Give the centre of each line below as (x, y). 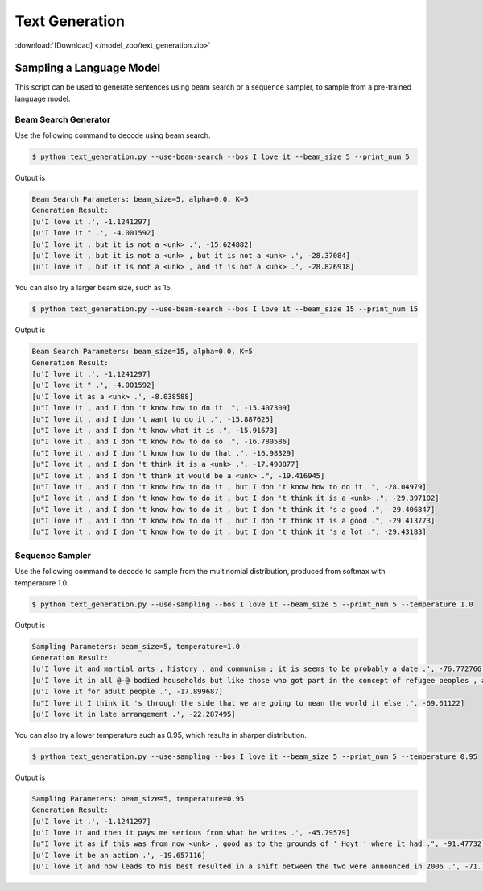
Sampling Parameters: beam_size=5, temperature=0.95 (138, 799)
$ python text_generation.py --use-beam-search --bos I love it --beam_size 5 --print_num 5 (221, 156)
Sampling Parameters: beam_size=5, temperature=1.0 (136, 646)
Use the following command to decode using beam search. (113, 135)
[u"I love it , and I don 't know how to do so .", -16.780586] (161, 442)
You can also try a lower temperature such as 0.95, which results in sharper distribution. (161, 735)
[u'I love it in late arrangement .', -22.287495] (134, 714)
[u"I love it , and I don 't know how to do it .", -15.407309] (161, 408)
